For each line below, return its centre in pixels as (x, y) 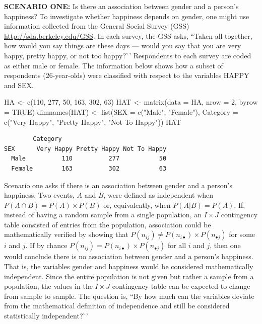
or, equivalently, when (137, 205)
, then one (225, 245)
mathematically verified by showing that (66, 234)
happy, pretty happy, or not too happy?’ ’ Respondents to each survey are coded (128, 55)
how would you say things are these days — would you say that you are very (123, 46)
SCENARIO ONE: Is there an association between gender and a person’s (121, 6)
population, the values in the (48, 286)
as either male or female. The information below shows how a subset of (114, 65)
